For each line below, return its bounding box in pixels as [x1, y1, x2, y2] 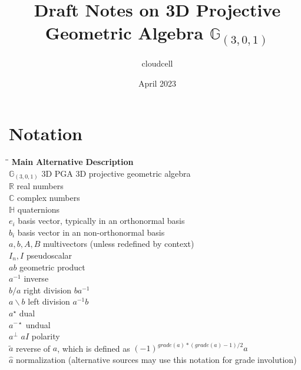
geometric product [19, 260, 85, 273]
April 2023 [138, 77, 177, 89]
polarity [31, 330, 60, 342]
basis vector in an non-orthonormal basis [17, 226, 165, 238]
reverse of [16, 342, 51, 354]
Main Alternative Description [11, 156, 134, 168]
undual [25, 318, 51, 331]
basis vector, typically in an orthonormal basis [18, 214, 185, 227]
